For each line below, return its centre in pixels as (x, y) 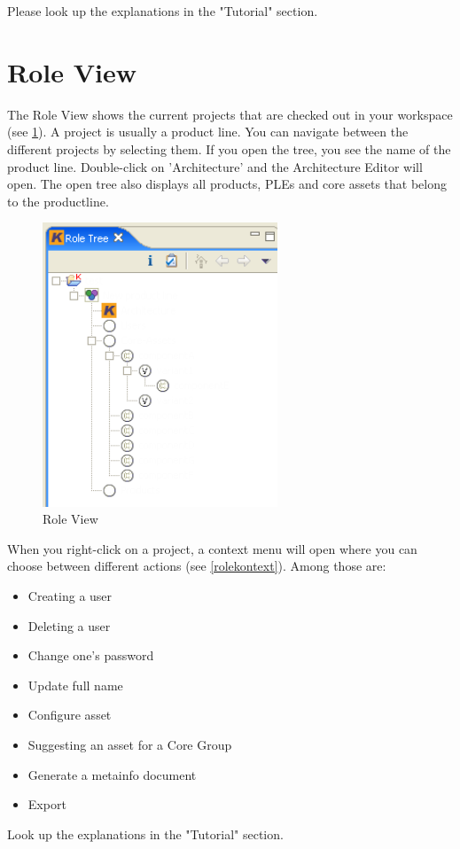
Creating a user (70, 596)
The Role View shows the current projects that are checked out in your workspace (230, 114)
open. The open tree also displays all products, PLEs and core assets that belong (227, 184)
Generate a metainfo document (112, 774)
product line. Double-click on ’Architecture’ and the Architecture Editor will (215, 166)
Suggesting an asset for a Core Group (130, 745)
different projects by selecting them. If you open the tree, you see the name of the (229, 148)
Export (47, 804)
